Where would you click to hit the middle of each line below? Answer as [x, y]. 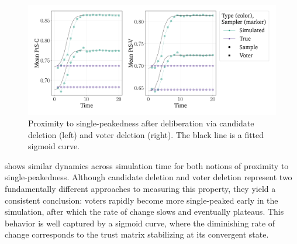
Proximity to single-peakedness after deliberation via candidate [141, 123]
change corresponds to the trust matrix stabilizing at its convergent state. [137, 234]
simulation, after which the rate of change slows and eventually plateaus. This [144, 212]
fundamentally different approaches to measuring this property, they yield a [140, 188]
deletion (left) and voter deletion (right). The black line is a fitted [146, 134]
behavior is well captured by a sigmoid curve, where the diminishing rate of [140, 223]
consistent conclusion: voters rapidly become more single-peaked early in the [141, 200]
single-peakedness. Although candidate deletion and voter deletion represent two [148, 177]
